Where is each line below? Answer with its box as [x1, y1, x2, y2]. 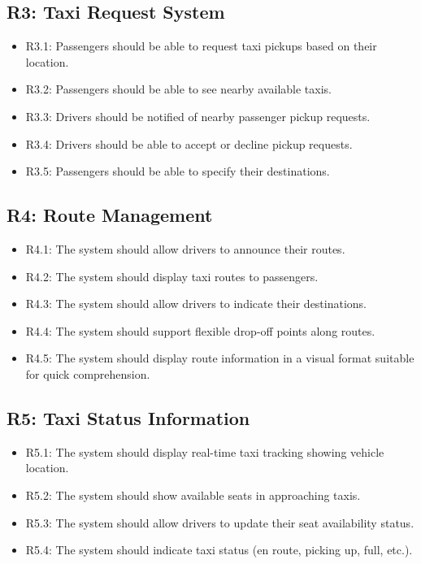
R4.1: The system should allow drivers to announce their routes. [25, 240, 345, 257]
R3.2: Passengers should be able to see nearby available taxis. [25, 80, 332, 98]
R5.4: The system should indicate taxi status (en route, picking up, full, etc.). [25, 541, 413, 558]
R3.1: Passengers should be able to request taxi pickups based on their [25, 37, 377, 54]
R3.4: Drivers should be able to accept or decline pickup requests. [25, 135, 353, 152]
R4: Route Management [7, 202, 213, 228]
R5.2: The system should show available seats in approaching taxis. [25, 486, 361, 503]
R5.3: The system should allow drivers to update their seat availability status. [25, 514, 414, 531]
